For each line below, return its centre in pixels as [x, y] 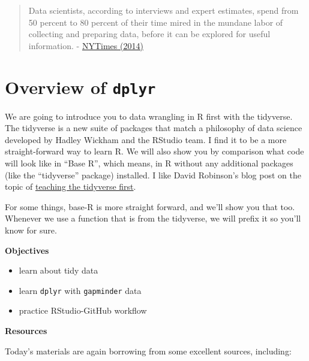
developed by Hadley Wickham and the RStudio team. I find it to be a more [146, 139]
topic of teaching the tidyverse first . [70, 186]
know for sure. [31, 230]
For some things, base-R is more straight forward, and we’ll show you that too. [150, 206]
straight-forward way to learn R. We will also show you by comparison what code [154, 151]
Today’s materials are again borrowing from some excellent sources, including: [148, 351]
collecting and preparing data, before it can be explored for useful [149, 34]
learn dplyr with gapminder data [80, 290]
